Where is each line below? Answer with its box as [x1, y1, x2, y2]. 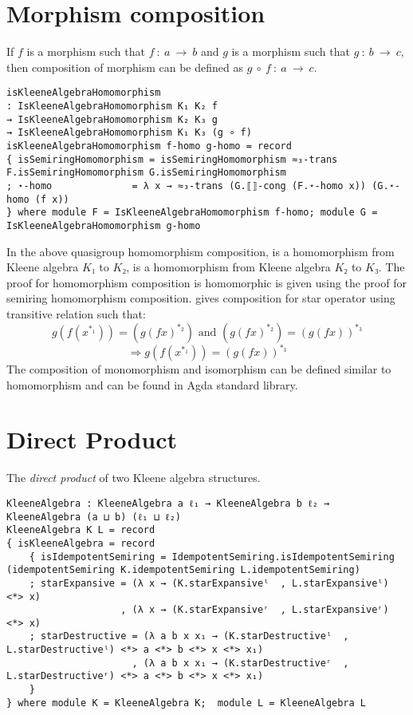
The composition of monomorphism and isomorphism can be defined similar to [6, 361, 391, 377]
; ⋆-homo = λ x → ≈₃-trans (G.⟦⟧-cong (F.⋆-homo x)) [6, 180, 367, 192]
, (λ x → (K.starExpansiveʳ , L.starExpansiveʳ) [120, 604, 389, 616]
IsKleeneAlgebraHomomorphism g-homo [6, 219, 201, 231]
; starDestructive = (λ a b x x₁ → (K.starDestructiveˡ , [29, 630, 349, 642]
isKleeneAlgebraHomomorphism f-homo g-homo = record [6, 140, 292, 152]
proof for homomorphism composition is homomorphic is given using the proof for [6, 274, 407, 290]
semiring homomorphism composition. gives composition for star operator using [6, 290, 395, 306]
